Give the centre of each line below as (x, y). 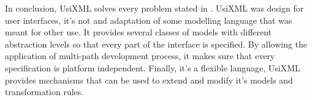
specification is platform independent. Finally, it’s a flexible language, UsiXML (153, 67)
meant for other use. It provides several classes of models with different (139, 32)
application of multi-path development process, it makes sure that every (140, 56)
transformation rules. (44, 92)
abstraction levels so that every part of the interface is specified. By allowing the (156, 44)
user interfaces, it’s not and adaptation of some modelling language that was (149, 20)
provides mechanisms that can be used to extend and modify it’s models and (149, 80)
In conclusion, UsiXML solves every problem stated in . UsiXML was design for (154, 8)
